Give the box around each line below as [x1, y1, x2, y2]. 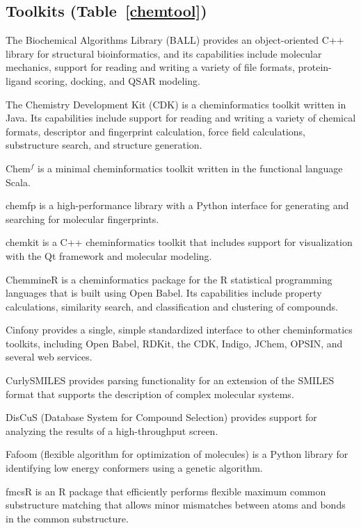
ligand [6, 73, 32, 88]
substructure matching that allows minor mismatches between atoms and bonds [6, 497, 346, 512]
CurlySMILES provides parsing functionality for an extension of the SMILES [6, 373, 335, 388]
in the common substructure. [6, 511, 129, 525]
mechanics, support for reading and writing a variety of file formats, [6, 60, 295, 74]
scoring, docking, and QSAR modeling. [35, 73, 200, 88]
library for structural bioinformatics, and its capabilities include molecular [6, 46, 322, 60]
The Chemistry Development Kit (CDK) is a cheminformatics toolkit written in [6, 97, 346, 111]
